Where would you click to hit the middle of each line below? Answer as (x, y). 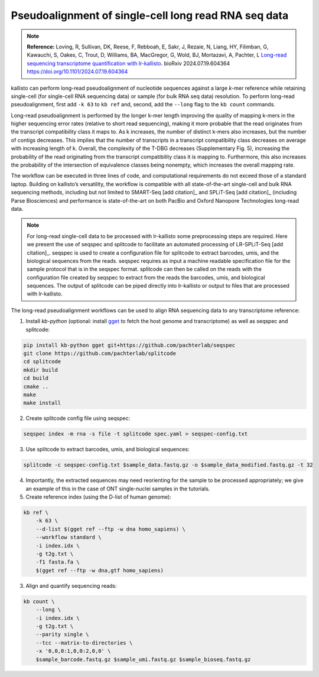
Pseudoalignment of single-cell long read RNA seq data (150, 15)
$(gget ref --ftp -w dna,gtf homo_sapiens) (100, 570)
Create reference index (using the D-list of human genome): (98, 497)
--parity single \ (62, 634)
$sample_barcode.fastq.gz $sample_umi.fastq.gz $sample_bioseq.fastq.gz (143, 659)
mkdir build (41, 370)
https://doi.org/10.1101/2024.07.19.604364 (77, 71)
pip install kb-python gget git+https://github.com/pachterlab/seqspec (129, 345)
